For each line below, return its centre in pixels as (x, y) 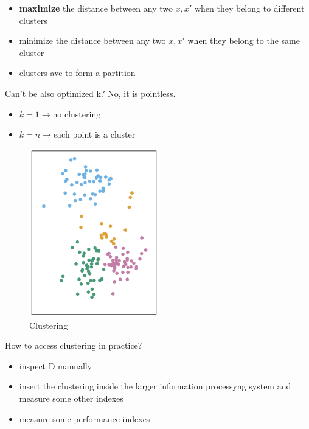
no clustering (77, 113)
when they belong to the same (244, 40)
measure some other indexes (71, 398)
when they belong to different (249, 8)
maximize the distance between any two (96, 8)
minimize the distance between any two (92, 40)
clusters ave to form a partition (77, 73)
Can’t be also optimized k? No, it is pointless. (90, 93)
